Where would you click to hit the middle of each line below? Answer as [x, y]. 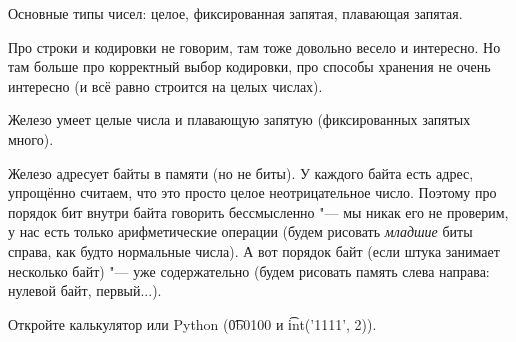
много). [31, 138]
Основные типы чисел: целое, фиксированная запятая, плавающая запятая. [235, 13]
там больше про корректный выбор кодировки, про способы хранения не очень [249, 66]
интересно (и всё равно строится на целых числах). [165, 85]
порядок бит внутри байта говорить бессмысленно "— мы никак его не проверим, [258, 211]
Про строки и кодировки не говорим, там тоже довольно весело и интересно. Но [254, 46]
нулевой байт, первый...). [85, 290]
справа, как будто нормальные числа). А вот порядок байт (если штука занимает [254, 250]
